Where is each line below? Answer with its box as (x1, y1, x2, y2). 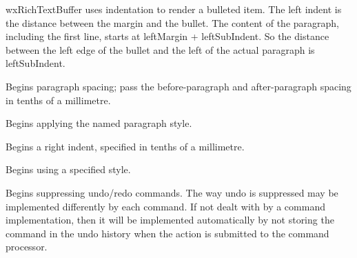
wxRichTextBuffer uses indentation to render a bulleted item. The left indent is (6, 2, 342, 16)
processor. (6, 239, 48, 254)
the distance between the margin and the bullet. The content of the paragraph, (6, 15, 339, 30)
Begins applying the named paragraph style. (6, 116, 192, 130)
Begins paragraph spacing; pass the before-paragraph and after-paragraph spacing (6, 79, 351, 93)
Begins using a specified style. (6, 162, 131, 177)
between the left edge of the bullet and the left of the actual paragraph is (6, 42, 315, 57)
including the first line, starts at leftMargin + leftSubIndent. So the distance (6, 29, 329, 43)
